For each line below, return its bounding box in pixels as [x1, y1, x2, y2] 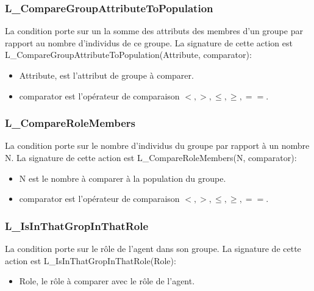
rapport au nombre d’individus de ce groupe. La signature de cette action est [5, 36, 293, 49]
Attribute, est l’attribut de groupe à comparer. [19, 69, 194, 81]
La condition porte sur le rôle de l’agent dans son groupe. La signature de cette [5, 242, 301, 254]
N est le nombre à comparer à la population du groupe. [19, 171, 226, 184]
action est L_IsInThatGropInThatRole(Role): [5, 254, 176, 267]
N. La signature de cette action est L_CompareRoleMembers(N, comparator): [5, 151, 297, 163]
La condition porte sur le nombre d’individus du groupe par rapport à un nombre [5, 139, 310, 152]
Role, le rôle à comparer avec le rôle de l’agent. [19, 275, 195, 287]
